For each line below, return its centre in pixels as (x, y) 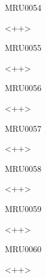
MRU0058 (23, 168)
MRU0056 (23, 88)
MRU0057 (23, 128)
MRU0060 (23, 249)
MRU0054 (23, 7)
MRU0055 (23, 48)
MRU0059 (23, 208)
